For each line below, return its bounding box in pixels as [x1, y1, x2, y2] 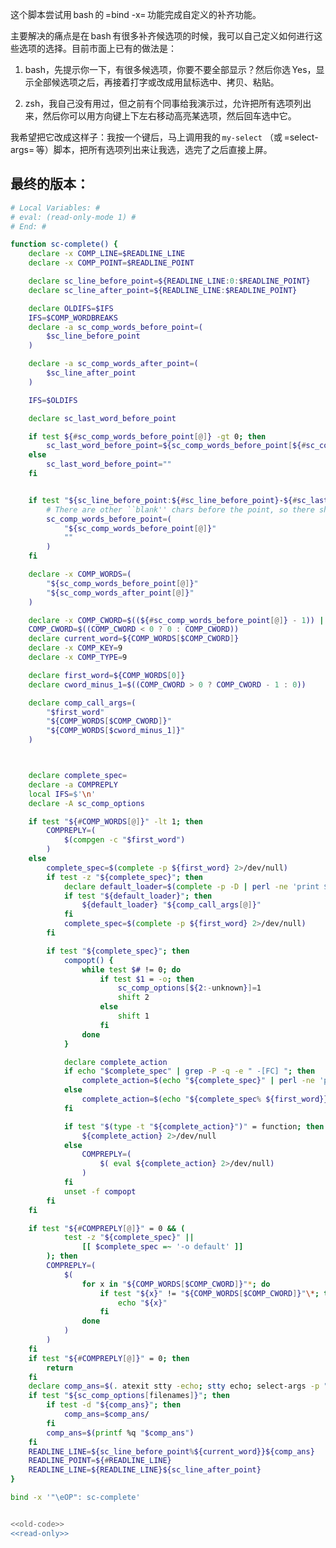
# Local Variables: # [10, 203, 101, 213]
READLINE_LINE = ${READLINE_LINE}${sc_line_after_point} [28, 1465, 262, 1475]
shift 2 [117, 993, 150, 1003]
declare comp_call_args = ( [28, 698, 137, 708]
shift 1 [117, 1011, 150, 1022]
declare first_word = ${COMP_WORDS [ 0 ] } [28, 670, 186, 680]
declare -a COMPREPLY [28, 779, 118, 790]
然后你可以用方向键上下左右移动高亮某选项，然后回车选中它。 [42, 110, 297, 122]
